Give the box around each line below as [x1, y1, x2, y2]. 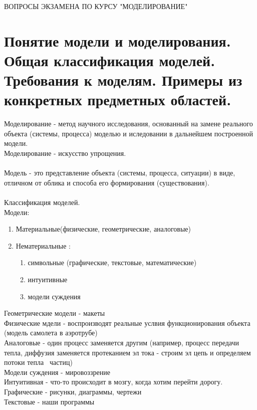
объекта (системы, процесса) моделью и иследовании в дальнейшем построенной [4, 128, 253, 138]
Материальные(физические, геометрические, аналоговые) [16, 224, 191, 234]
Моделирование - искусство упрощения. [4, 148, 126, 158]
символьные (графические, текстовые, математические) [28, 257, 197, 268]
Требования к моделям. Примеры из [4, 70, 242, 90]
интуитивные [28, 274, 68, 284]
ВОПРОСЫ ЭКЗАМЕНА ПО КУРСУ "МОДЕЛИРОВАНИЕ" [4, 1, 188, 11]
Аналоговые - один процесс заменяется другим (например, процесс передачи [4, 337, 239, 347]
